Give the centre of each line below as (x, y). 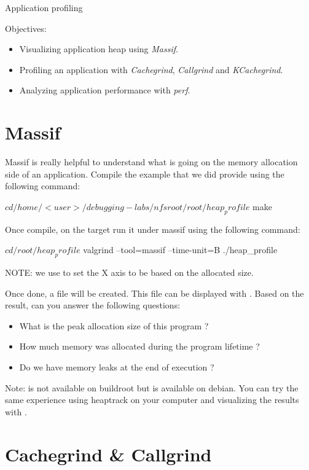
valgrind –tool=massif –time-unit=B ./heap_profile (180, 250)
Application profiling (44, 7)
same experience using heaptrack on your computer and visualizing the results (152, 400)
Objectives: (26, 28)
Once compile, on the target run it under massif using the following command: (153, 229)
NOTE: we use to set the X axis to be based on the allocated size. (129, 272)
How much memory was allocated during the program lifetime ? (139, 346)
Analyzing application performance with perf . (105, 90)
